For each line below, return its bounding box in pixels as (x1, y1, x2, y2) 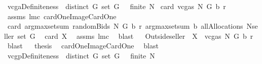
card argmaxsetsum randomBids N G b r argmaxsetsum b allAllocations (7, 21, 243, 31)
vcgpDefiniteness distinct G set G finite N (7, 50, 155, 60)
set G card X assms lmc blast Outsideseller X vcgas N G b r (17, 30, 253, 41)
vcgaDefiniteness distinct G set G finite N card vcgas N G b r (7, 1, 226, 11)
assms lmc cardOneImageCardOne (7, 11, 117, 21)
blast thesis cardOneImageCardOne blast (7, 40, 159, 51)
